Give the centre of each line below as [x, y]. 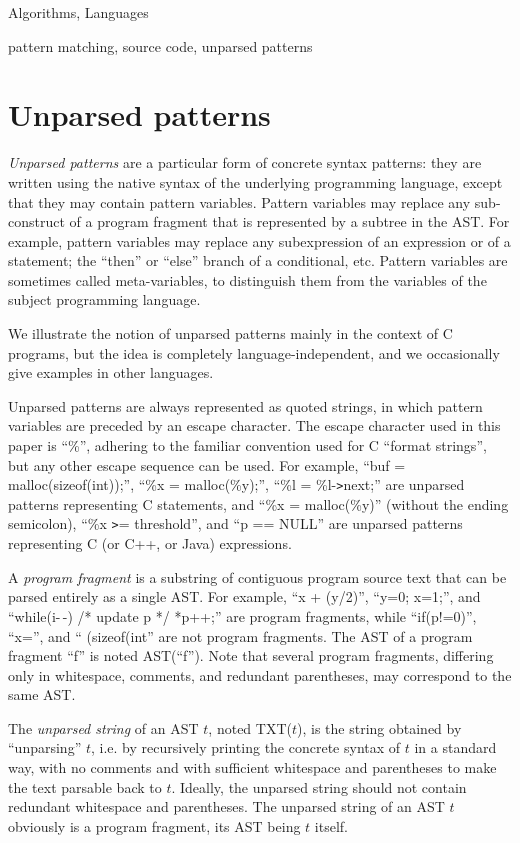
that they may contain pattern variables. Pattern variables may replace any [239, 201]
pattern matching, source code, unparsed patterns [160, 45]
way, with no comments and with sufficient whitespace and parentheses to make [252, 767]
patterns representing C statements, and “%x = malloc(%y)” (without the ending [258, 503]
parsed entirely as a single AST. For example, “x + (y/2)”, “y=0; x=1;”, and [244, 596]
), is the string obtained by [379, 727]
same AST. [42, 694]
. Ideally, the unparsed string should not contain [319, 786]
